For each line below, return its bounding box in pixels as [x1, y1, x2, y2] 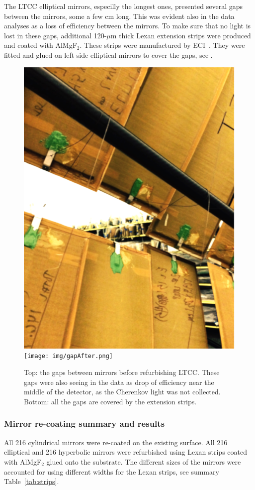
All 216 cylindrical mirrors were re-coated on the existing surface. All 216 [4, 437, 228, 447]
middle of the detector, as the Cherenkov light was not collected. [24, 386, 221, 397]
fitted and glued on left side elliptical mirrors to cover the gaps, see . [4, 49, 213, 60]
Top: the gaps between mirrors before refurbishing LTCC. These [24, 367, 220, 377]
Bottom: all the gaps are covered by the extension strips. [24, 396, 197, 406]
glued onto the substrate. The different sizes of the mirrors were [46, 456, 241, 467]
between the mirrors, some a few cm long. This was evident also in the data [4, 10, 235, 21]
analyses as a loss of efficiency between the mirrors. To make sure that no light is [4, 20, 251, 31]
